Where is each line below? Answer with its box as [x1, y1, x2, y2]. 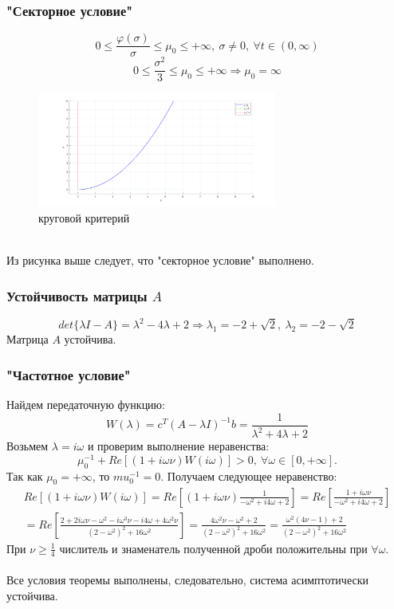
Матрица [6, 331, 49, 348]
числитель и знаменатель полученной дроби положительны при [59, 540, 368, 556]
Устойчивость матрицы [6, 285, 148, 305]
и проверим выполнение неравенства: [87, 438, 270, 454]
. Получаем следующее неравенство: [160, 467, 337, 484]
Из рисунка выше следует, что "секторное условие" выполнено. [6, 252, 314, 269]
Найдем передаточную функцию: [6, 396, 165, 413]
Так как [6, 467, 43, 484]
